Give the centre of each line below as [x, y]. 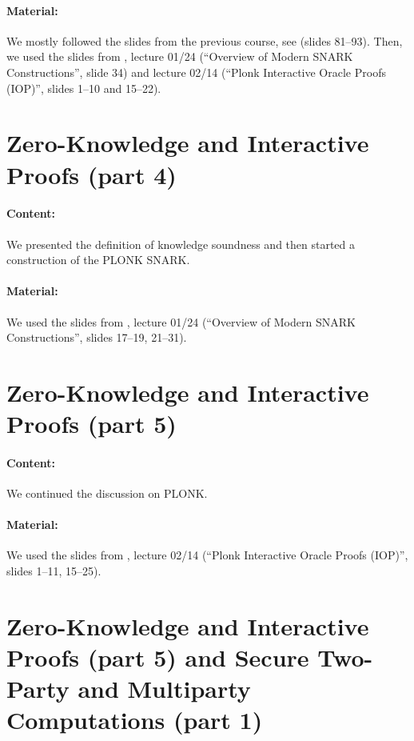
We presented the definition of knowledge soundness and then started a [181, 244]
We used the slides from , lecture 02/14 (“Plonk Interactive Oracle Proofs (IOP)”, [207, 555]
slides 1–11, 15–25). [54, 571]
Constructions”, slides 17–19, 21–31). [97, 337]
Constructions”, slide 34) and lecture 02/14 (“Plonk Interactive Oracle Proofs [196, 72]
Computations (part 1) [135, 720]
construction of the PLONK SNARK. [98, 260]
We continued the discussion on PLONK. [107, 493]
